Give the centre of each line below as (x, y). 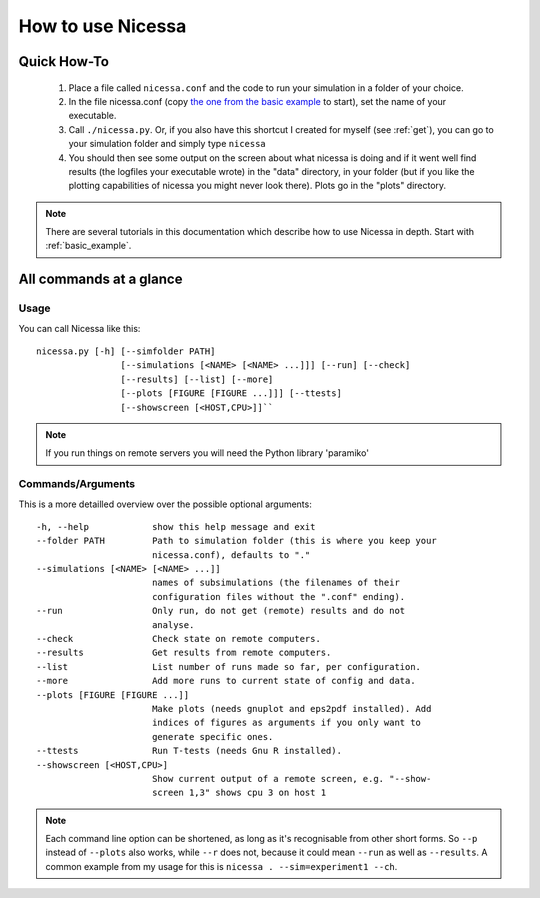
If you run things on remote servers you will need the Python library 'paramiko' (207, 453)
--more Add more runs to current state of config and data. (226, 681)
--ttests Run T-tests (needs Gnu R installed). (189, 751)
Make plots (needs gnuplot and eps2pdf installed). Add (291, 708)
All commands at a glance (100, 279)
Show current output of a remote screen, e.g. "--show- (291, 778)
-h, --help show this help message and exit (176, 526)
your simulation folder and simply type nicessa (167, 144)
